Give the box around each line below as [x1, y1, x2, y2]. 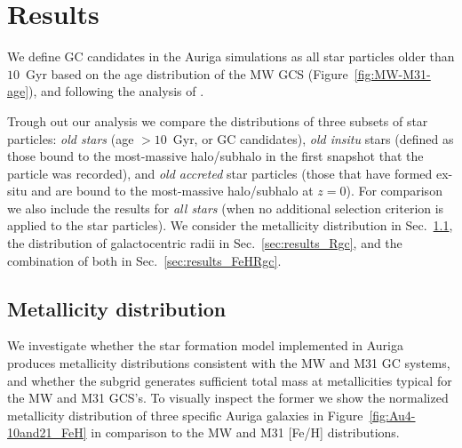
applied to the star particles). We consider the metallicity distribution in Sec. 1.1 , [7, 216, 453, 235]
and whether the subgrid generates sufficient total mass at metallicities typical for [7, 371, 452, 389]
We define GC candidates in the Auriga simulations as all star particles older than [7, 47, 455, 66]
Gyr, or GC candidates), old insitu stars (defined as [172, 129, 454, 148]
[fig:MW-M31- [354, 64, 431, 83]
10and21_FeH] [7, 423, 87, 442]
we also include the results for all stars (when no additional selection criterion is [7, 198, 444, 217]
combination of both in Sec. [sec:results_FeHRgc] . [7, 251, 282, 269]
